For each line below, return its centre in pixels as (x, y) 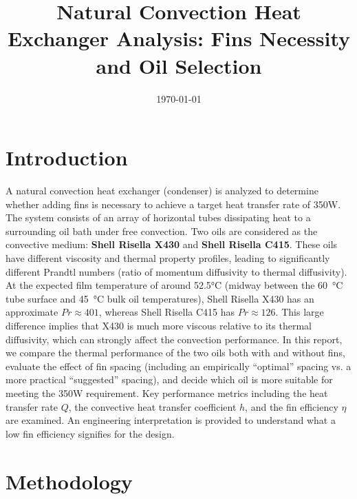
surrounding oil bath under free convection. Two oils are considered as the (162, 231)
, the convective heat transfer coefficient (152, 406)
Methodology (69, 481)
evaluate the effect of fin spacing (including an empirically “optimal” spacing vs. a (178, 366)
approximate (32, 312)
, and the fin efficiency (292, 406)
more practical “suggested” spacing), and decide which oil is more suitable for (169, 379)
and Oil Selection (179, 65)
